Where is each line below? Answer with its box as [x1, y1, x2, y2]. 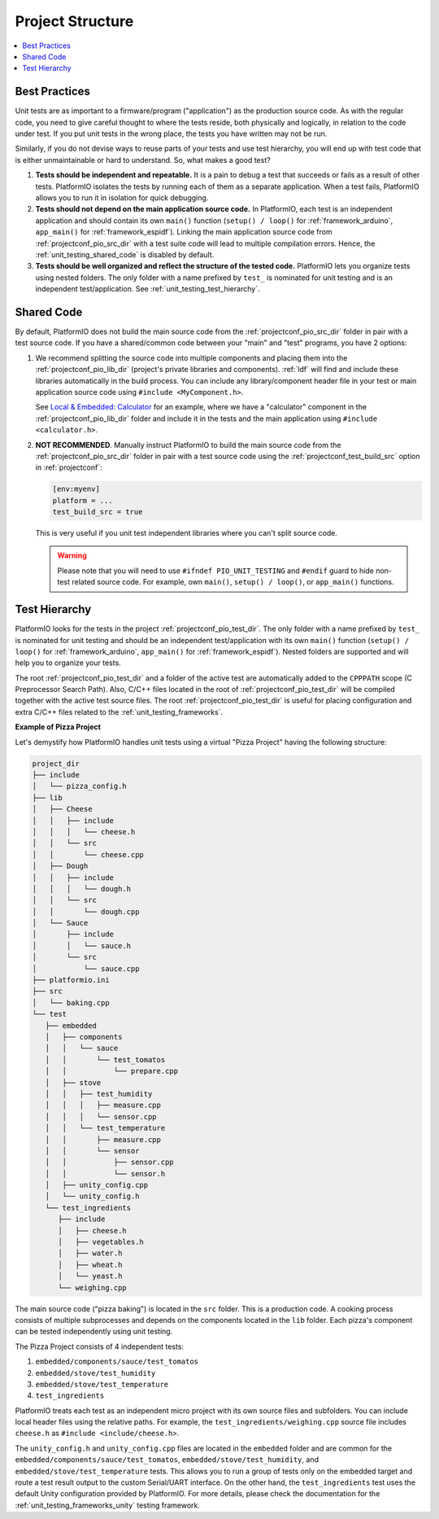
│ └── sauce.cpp [32, 964, 140, 973]
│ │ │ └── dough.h [32, 884, 132, 893]
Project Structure [15, 12, 134, 30]
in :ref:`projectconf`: [35, 462, 102, 472]
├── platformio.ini [32, 975, 110, 985]
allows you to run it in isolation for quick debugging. [35, 192, 209, 203]
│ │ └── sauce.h [32, 941, 132, 950]
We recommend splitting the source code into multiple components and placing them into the [35, 352, 348, 362]
